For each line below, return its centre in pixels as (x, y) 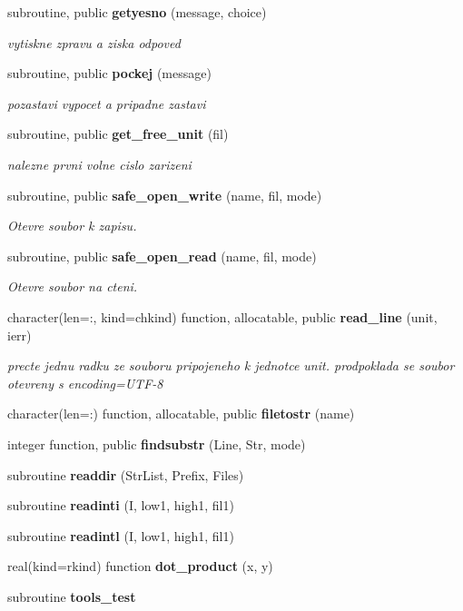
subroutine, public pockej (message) (109, 73)
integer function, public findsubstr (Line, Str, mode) (157, 443)
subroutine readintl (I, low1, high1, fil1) (121, 535)
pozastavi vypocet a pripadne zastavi (107, 103)
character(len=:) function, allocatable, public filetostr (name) (181, 414)
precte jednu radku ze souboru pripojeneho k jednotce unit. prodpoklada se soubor (231, 365)
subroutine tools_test (72, 596)
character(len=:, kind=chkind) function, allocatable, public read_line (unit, (222, 316)
